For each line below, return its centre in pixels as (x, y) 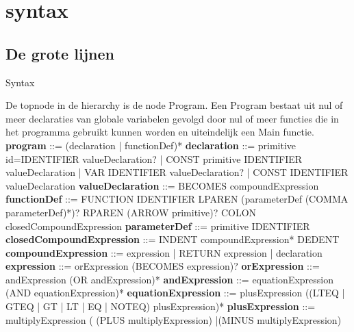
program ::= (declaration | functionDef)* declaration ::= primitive (151, 145)
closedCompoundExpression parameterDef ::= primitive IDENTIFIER (158, 226)
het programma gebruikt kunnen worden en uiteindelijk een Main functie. (160, 132)
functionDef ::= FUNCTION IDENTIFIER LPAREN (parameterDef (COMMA (177, 199)
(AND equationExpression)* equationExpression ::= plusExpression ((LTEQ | (175, 293)
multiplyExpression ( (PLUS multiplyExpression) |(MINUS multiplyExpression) (174, 319)
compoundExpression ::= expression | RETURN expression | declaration (164, 252)
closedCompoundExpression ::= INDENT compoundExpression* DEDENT (173, 239)
